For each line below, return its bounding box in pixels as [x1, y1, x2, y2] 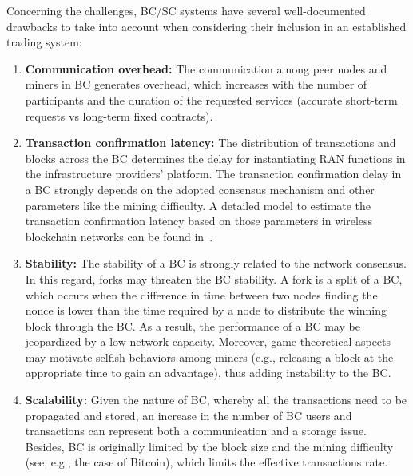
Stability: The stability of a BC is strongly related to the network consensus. [25, 255, 407, 272]
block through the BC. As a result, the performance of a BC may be [25, 317, 360, 334]
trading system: [6, 34, 82, 50]
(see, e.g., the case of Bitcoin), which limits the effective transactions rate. [25, 454, 388, 470]
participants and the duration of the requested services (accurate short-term [25, 91, 398, 108]
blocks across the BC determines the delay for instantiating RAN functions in [25, 149, 406, 166]
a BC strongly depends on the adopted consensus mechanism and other [25, 180, 375, 197]
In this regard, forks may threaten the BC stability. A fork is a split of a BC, [25, 270, 403, 287]
